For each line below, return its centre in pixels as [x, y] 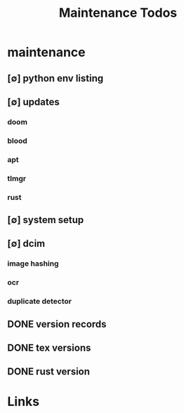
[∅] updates [33, 102]
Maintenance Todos [118, 13]
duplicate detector [40, 302]
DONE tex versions [49, 347]
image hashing [33, 264]
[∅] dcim [26, 244]
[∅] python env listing [55, 78]
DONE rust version [48, 372]
